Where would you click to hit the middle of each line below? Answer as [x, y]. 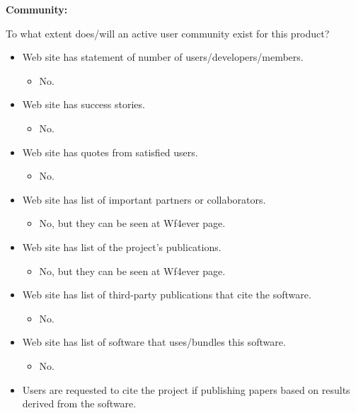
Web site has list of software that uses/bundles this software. [154, 342]
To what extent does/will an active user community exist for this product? [168, 33]
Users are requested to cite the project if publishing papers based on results [186, 389]
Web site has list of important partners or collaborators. [144, 199]
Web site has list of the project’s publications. [122, 246]
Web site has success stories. [84, 104]
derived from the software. [79, 403]
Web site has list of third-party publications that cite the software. [167, 295]
